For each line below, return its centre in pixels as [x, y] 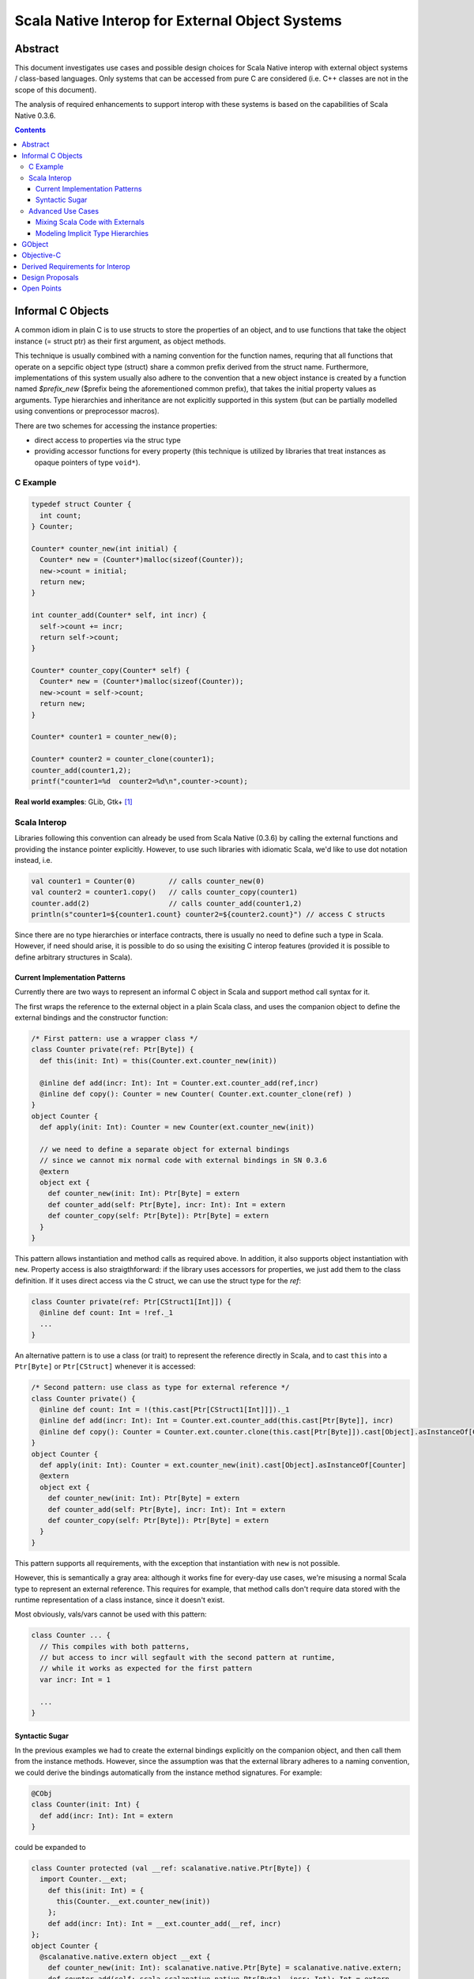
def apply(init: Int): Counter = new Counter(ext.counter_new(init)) [177, 1127]
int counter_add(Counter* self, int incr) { [119, 615]
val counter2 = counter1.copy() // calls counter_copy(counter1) [165, 892]
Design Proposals [50, 278]
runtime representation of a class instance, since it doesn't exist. [120, 1600]
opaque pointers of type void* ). [87, 462]
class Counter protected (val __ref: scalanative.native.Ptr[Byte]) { [171, 1868]
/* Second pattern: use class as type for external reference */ [160, 1388]
